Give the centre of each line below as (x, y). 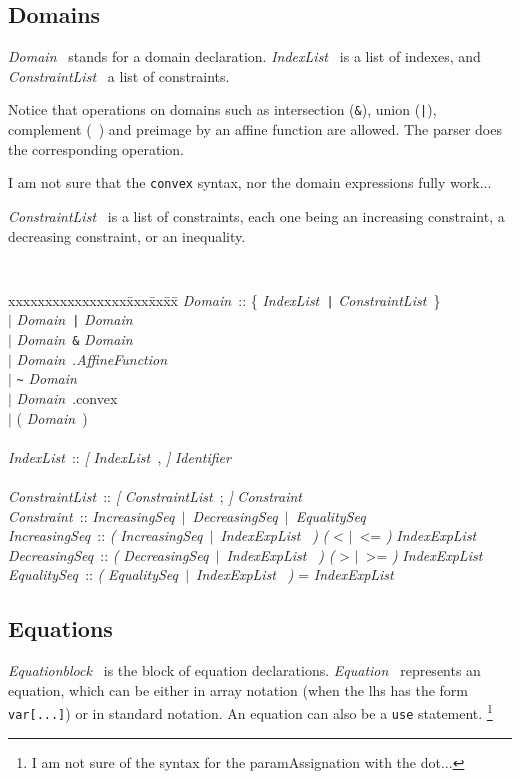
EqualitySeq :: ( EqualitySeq (93, 574)
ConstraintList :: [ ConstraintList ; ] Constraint (155, 495)
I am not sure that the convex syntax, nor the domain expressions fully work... (250, 182)
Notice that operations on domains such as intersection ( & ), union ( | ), (222, 109)
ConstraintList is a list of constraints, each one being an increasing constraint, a (256, 215)
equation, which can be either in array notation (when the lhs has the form (238, 689)
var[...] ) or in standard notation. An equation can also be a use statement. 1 (250, 711)
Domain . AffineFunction (92, 358)
